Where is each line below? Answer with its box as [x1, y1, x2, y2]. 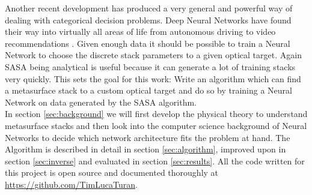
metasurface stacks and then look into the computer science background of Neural [5, 119, 307, 131]
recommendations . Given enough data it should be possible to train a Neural [5, 37, 290, 49]
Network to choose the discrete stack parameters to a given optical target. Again [5, 49, 302, 61]
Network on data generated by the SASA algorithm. [5, 95, 197, 108]
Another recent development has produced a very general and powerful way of [5, 2, 293, 14]
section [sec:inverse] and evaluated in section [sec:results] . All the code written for [5, 154, 305, 167]
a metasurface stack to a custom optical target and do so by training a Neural [5, 84, 292, 97]
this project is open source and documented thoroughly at [5, 166, 219, 179]
